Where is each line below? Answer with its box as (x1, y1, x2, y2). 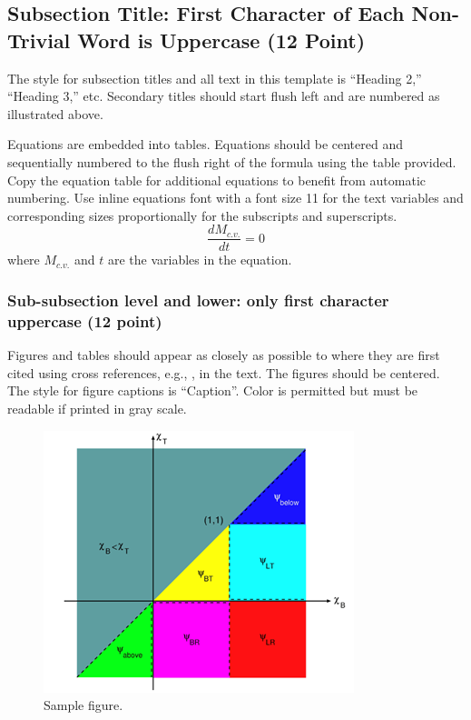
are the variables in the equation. (107, 250, 292, 269)
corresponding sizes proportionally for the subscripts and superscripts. (7, 205, 397, 225)
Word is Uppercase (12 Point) (77, 25, 366, 54)
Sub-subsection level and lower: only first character (7, 288, 389, 311)
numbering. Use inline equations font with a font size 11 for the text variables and (7, 188, 464, 207)
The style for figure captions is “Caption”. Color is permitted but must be (7, 381, 418, 400)
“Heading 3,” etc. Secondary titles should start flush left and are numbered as (7, 86, 440, 105)
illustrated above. (7, 104, 103, 123)
